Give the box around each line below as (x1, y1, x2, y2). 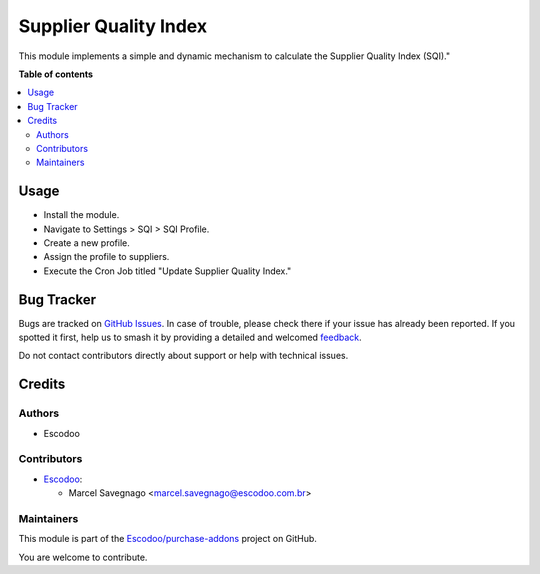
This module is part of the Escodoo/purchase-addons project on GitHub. (18, 533, 317, 545)
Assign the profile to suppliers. (43, 251, 170, 263)
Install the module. (43, 209, 120, 221)
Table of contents (18, 68, 94, 80)
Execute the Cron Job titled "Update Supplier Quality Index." (43, 265, 292, 277)
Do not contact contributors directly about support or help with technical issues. (18, 350, 349, 362)
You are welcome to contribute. (18, 551, 148, 563)
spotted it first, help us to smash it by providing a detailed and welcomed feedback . (18, 331, 362, 344)
